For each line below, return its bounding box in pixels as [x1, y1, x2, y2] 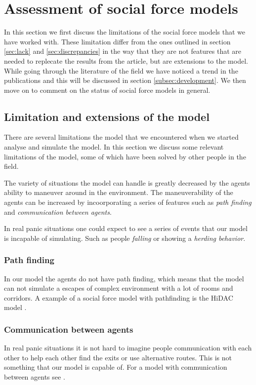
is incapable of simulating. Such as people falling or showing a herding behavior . [4, 232, 246, 243]
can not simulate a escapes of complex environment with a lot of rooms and [4, 283, 233, 293]
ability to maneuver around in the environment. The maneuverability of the [4, 187, 233, 197]
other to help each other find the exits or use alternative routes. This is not [4, 352, 232, 362]
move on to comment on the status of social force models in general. [4, 84, 211, 95]
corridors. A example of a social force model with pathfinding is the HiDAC [4, 292, 233, 303]
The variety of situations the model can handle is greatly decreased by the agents [4, 177, 250, 188]
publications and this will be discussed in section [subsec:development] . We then [4, 75, 246, 85]
